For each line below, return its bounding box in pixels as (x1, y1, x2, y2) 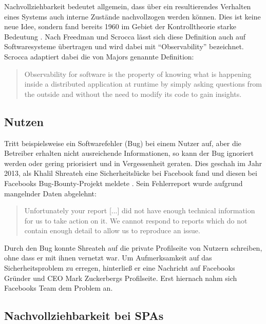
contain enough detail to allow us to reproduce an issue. (24, 225, 200, 236)
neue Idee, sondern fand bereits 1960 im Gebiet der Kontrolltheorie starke (4, 21, 237, 32)
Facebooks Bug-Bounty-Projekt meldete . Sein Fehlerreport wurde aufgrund (4, 177, 243, 188)
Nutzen (4, 113, 44, 129)
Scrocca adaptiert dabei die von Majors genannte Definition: (4, 51, 194, 62)
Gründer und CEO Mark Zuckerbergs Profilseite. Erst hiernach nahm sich (4, 272, 237, 283)
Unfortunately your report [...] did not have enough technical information (24, 205, 255, 216)
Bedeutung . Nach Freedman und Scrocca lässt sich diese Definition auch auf (4, 31, 245, 42)
